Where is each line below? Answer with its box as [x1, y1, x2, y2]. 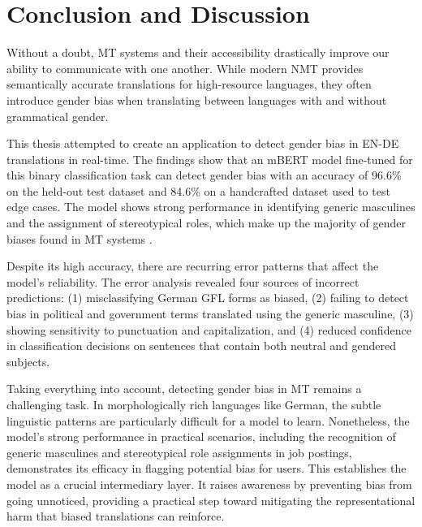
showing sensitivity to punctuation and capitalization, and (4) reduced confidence [6, 321, 411, 338]
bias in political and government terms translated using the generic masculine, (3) [6, 305, 414, 322]
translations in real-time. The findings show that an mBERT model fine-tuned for [6, 150, 413, 167]
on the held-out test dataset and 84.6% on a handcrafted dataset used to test [6, 182, 390, 199]
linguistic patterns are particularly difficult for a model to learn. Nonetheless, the [6, 412, 410, 429]
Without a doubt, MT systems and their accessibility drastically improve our [6, 44, 390, 61]
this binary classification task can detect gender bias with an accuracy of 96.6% [6, 166, 402, 184]
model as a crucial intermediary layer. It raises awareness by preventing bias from [6, 475, 412, 492]
